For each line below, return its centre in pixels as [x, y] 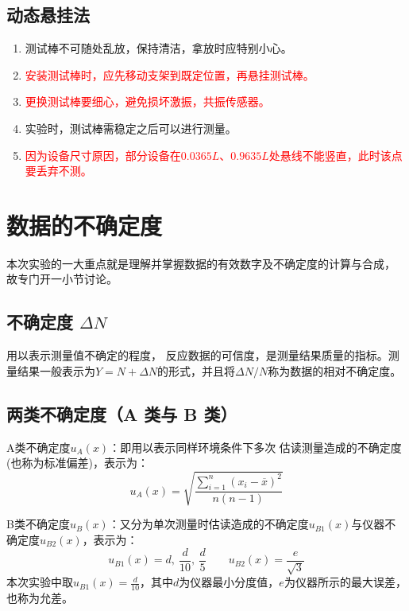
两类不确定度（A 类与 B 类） [122, 413]
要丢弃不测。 [58, 171]
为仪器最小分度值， [229, 582]
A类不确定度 [39, 447]
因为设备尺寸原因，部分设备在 [103, 155]
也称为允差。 [40, 597]
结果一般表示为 [56, 370]
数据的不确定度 [85, 225]
